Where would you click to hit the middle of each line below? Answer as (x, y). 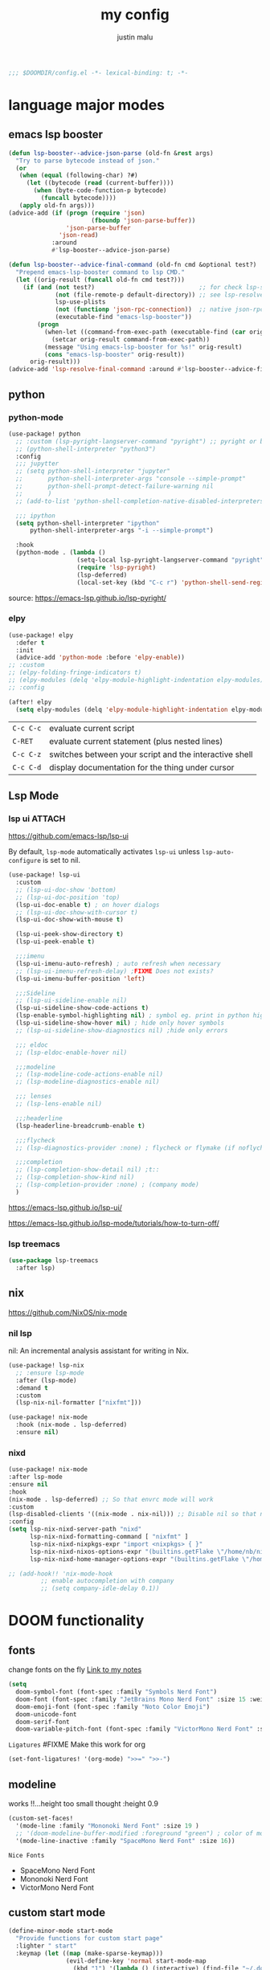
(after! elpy (30, 702)
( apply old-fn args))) (57, 205)
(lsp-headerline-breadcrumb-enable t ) (81, 1126)
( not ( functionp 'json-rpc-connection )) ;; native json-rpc (160, 310)
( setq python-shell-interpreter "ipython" (88, 523)
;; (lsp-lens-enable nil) (59, 1104)
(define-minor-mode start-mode (61, 1931)
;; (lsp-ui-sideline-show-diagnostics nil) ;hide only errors (122, 1030)
